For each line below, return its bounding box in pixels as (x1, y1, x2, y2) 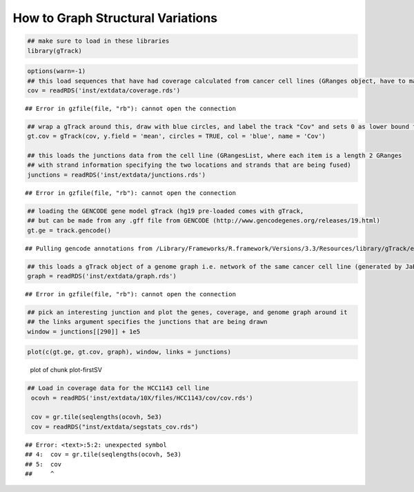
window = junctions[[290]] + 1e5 (27, 327, 141, 336)
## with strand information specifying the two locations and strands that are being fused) (27, 161, 351, 169)
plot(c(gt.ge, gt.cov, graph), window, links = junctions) (27, 348, 231, 356)
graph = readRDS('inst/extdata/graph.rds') (27, 272, 177, 280)
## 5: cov (25, 460, 62, 468)
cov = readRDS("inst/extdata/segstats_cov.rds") (31, 422, 199, 431)
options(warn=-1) (27, 68, 86, 75)
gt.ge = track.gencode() (27, 226, 112, 234)
